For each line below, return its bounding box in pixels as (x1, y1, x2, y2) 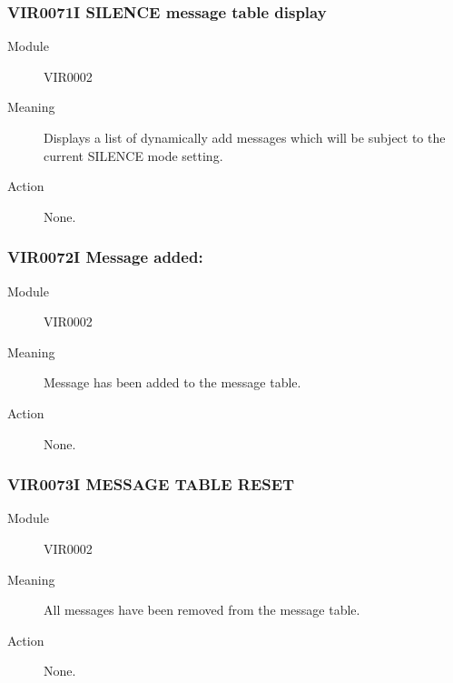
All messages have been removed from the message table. (44, 600, 360, 619)
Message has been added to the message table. (44, 373, 301, 392)
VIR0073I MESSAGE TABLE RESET (7, 473, 295, 496)
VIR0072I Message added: (7, 246, 203, 268)
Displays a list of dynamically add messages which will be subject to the (44, 128, 446, 146)
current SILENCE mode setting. (44, 146, 223, 165)
